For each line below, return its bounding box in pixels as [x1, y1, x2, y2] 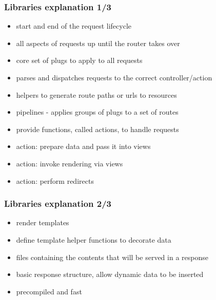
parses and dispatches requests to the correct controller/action [16, 72, 212, 82]
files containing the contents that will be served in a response [16, 251, 208, 262]
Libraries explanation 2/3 [4, 197, 112, 210]
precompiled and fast [16, 286, 82, 296]
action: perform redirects [16, 175, 94, 186]
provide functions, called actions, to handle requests [16, 123, 179, 134]
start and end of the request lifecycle [16, 20, 132, 31]
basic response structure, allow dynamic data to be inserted [16, 269, 204, 280]
